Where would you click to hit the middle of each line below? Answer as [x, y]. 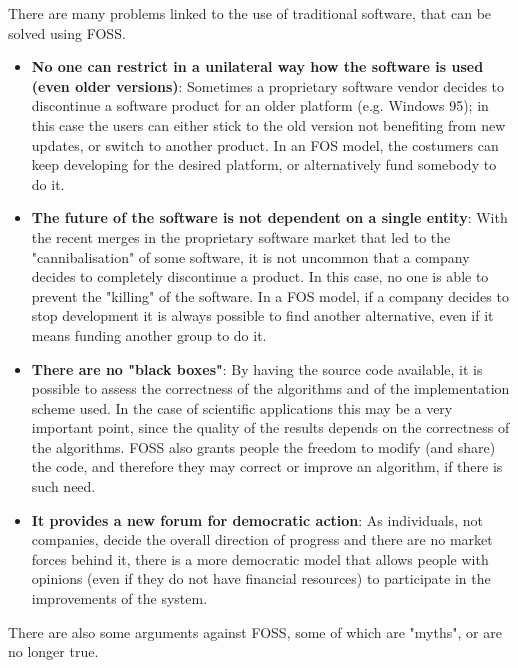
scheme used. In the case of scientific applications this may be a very [242, 407]
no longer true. [53, 651]
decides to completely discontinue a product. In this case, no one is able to [260, 276]
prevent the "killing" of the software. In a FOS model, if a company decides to [270, 295]
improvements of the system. [119, 598]
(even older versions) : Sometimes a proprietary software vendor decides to [268, 85]
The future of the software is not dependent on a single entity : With [269, 217]
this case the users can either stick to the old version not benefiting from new [268, 124]
